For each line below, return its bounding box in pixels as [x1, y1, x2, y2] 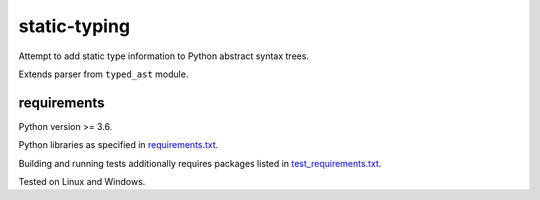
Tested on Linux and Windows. [18, 176, 146, 188]
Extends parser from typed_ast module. [18, 68, 189, 80]
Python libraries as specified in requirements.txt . [18, 139, 219, 151]
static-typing [18, 15, 130, 37]
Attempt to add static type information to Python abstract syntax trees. [18, 50, 310, 62]
